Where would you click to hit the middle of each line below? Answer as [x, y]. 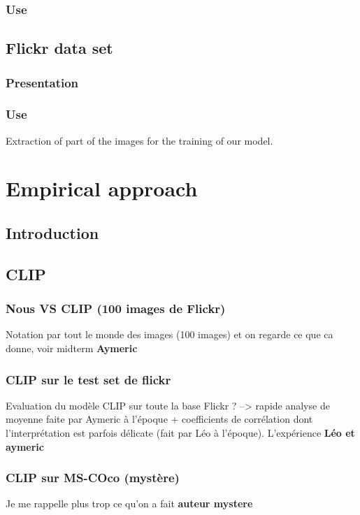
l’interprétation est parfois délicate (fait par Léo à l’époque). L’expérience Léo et [180, 433]
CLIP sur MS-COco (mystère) [93, 478]
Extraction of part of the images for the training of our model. [139, 140]
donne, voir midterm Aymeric [72, 348]
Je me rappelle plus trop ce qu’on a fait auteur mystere [129, 503]
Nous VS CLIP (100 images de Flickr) [116, 309]
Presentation [42, 82]
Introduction [52, 233]
